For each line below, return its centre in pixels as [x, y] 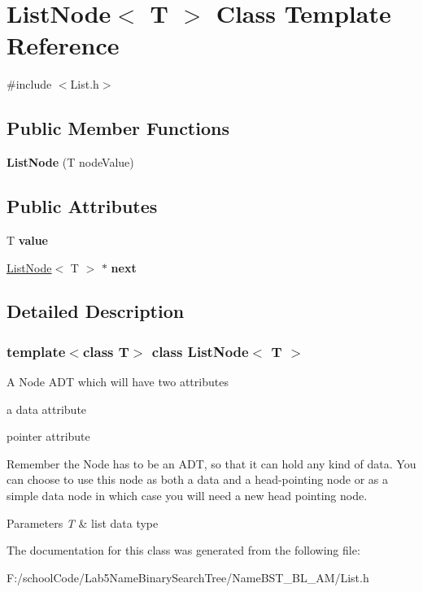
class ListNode [200, 351]
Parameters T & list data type [83, 522]
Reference [63, 45]
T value [27, 239]
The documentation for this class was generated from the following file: [183, 550]
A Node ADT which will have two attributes [118, 382]
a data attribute [47, 409]
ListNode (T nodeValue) [70, 162]
